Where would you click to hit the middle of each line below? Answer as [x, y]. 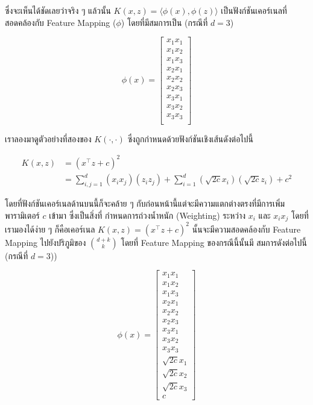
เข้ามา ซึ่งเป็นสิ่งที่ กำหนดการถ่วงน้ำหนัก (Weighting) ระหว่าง [147, 215]
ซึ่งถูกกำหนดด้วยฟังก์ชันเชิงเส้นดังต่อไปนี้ [191, 138]
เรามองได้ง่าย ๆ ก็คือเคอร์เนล [50, 229]
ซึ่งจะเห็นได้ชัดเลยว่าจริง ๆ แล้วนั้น [58, 10]
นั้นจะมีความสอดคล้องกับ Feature [246, 229]
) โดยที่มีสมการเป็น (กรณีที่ [164, 22]
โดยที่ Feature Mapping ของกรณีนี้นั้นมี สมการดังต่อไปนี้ [214, 242]
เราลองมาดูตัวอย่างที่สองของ [48, 138]
